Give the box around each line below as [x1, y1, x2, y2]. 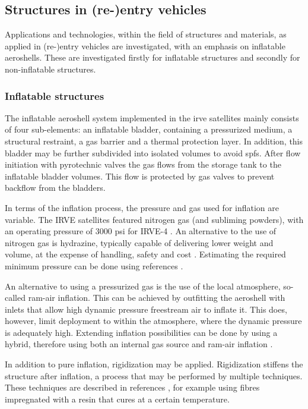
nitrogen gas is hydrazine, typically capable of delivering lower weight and [5, 236, 274, 248]
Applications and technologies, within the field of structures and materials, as [5, 28, 287, 40]
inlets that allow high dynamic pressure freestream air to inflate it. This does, [5, 303, 287, 315]
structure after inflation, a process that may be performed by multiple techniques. [5, 369, 303, 382]
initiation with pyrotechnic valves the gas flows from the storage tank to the [5, 158, 281, 171]
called [5, 291, 26, 304]
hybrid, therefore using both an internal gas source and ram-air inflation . [5, 338, 273, 350]
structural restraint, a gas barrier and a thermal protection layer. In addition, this [5, 134, 303, 147]
